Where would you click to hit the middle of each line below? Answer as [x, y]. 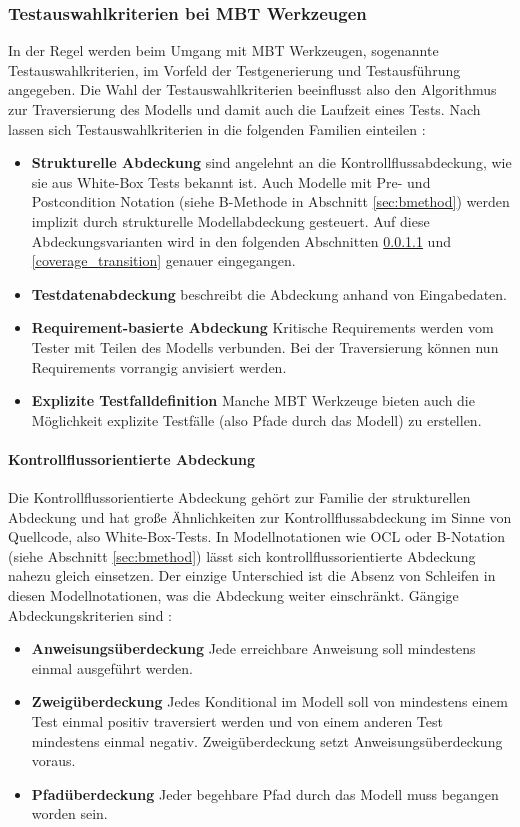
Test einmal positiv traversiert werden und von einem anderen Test [237, 721]
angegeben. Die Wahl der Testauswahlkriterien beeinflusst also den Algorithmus [252, 89]
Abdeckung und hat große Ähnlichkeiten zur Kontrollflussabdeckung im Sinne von [260, 516]
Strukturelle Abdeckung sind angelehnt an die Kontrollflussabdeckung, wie [271, 162]
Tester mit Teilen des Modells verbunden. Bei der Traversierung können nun [265, 346]
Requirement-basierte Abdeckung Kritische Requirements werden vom [262, 327]
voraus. [53, 760]
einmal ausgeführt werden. [112, 667]
